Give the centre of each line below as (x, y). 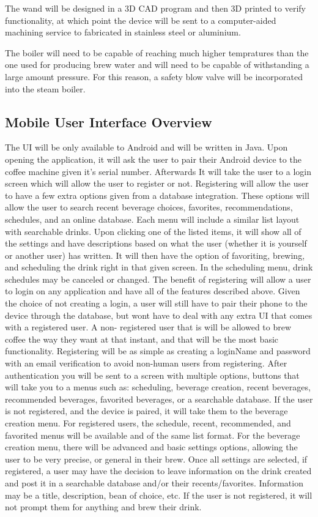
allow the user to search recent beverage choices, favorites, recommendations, (149, 207)
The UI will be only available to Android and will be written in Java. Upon (146, 147)
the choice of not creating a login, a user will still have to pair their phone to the (156, 303)
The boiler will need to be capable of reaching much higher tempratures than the (157, 52)
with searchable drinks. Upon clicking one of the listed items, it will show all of (153, 231)
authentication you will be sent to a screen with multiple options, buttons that (152, 375)
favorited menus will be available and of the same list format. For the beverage (153, 435)
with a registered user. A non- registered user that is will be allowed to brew (148, 327)
